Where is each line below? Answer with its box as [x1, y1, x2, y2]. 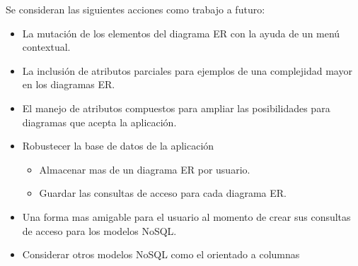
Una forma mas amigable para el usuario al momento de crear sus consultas [22, 209, 351, 224]
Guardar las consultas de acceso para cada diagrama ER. [39, 186, 287, 200]
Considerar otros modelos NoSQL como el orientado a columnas [22, 247, 300, 262]
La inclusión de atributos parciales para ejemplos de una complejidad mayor [22, 63, 352, 78]
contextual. [22, 40, 71, 54]
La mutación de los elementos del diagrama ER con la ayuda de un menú [22, 25, 340, 40]
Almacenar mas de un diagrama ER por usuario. [39, 162, 250, 176]
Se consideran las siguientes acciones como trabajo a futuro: [6, 2, 265, 16]
